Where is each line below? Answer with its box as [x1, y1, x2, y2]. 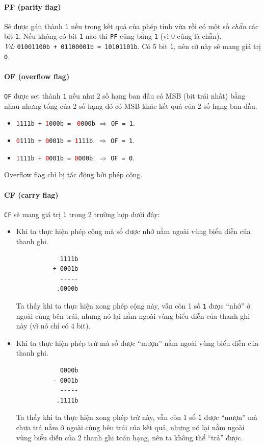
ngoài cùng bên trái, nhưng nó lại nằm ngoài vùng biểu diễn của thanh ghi [16, 310, 250, 321]
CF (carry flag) [4, 189, 59, 200]
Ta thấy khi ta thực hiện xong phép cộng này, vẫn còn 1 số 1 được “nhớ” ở [16, 300, 250, 311]
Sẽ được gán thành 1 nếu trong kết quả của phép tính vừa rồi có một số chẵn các [4, 20, 259, 31]
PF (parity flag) [4, 1, 61, 12]
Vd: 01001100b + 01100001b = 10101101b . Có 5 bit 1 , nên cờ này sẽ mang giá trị [4, 41, 261, 52]
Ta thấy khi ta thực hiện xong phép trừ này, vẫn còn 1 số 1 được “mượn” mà [16, 412, 257, 422]
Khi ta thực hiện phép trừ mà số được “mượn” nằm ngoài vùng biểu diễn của [16, 337, 259, 348]
